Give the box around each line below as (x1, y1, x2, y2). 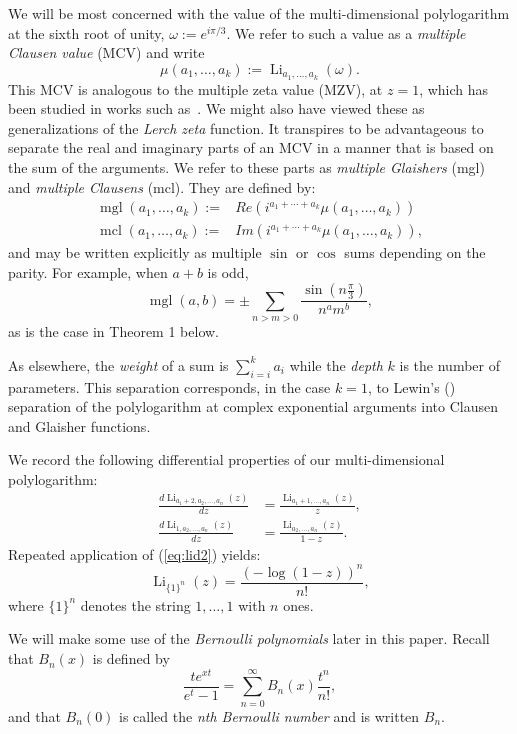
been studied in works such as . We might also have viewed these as (8, 98, 425, 119)
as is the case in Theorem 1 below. (8, 321, 219, 342)
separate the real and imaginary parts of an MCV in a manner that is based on (8, 137, 494, 158)
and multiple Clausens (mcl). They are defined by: (8, 176, 316, 197)
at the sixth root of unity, (8, 22, 165, 43)
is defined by (92, 648, 170, 669)
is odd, (207, 261, 249, 282)
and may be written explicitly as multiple (8, 242, 262, 263)
